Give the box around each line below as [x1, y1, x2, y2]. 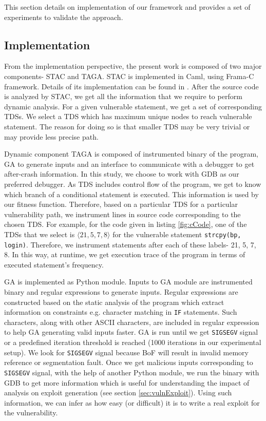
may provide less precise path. [4, 131, 99, 142]
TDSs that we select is [4, 228, 75, 239]
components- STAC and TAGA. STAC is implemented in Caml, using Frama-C [4, 70, 254, 81]
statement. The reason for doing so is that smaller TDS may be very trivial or [4, 121, 250, 131]
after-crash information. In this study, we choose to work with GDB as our [4, 168, 239, 179]
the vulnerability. [4, 407, 58, 418]
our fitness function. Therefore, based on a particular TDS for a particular [4, 199, 238, 209]
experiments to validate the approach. [4, 11, 123, 22]
